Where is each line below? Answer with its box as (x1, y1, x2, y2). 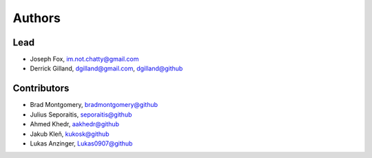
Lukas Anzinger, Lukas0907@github (30, 139, 133, 148)
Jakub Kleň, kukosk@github (30, 130, 110, 138)
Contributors (12, 83, 70, 95)
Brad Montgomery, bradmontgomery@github (30, 101, 158, 109)
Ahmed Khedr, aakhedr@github (30, 120, 120, 128)
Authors (12, 10, 61, 26)
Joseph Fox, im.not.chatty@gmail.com (30, 55, 139, 63)
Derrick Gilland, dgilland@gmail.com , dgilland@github (30, 64, 183, 72)
